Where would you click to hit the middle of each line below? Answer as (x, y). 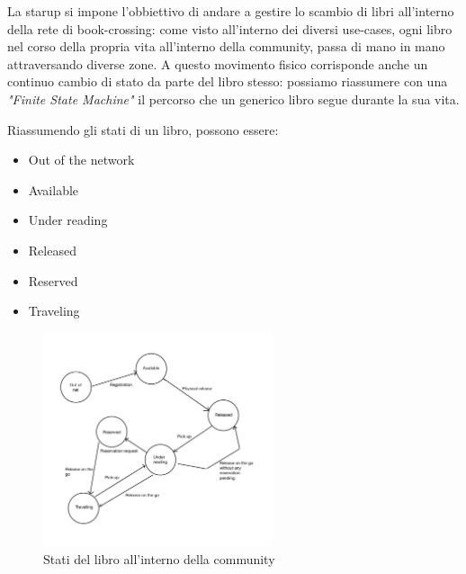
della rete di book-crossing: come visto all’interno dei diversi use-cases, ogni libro (230, 28)
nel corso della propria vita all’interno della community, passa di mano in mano (226, 46)
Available (54, 189)
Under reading (68, 220)
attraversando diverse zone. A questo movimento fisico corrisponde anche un (218, 63)
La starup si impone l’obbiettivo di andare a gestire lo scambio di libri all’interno (231, 11)
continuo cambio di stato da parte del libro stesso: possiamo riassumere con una (228, 81)
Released (52, 250)
